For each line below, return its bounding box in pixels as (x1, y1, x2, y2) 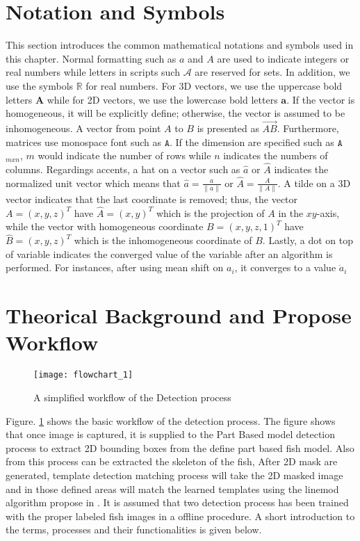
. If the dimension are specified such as (170, 134, 334, 149)
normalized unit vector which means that (6, 175, 181, 190)
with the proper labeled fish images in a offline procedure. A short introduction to (6, 508, 355, 523)
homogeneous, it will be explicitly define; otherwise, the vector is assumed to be (6, 106, 345, 120)
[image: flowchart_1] (33, 370, 133, 380)
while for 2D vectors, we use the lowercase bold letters (47, 92, 278, 106)
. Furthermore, (277, 120, 339, 135)
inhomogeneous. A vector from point (6, 120, 161, 135)
